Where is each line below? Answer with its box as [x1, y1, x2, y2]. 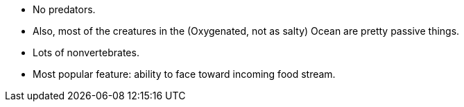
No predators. [33, 3, 96, 15]
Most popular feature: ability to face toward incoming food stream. [33, 68, 336, 80]
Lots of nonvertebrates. [33, 47, 139, 58]
